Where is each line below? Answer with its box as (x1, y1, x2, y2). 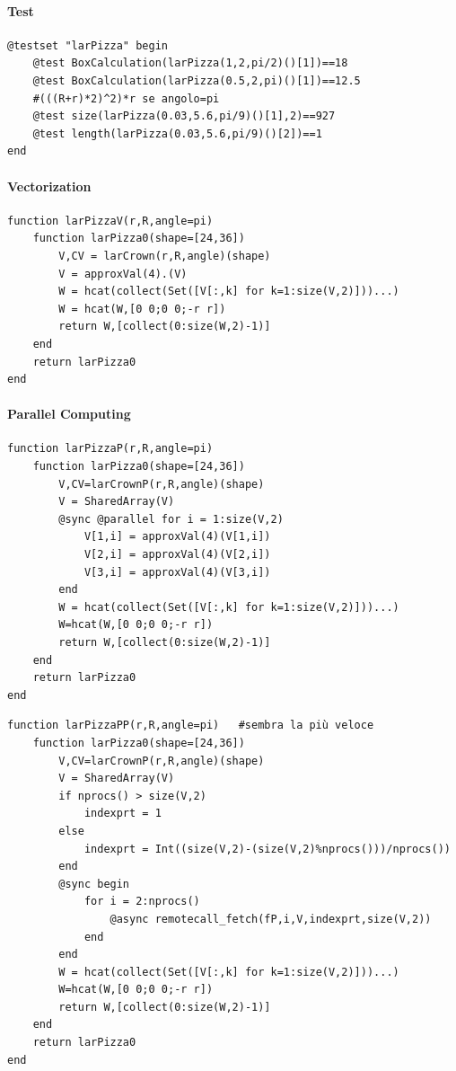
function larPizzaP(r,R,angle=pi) (7, 442, 214, 456)
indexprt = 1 (83, 807, 162, 820)
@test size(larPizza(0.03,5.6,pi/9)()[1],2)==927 (32, 110, 336, 123)
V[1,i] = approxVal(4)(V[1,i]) (83, 530, 271, 544)
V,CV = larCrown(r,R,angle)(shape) (58, 249, 271, 262)
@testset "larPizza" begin (7, 39, 168, 52)
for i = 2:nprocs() (83, 895, 200, 908)
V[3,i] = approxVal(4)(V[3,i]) (83, 565, 271, 579)
